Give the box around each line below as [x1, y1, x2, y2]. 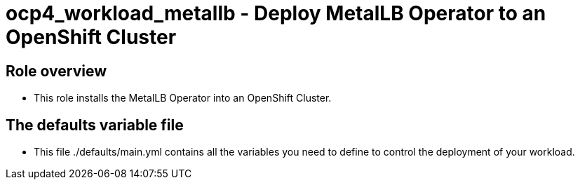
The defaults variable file [6, 116, 184, 134]
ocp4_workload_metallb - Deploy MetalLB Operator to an [6, 1, 546, 25]
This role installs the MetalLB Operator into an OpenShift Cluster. [34, 92, 332, 104]
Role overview [6, 62, 107, 80]
